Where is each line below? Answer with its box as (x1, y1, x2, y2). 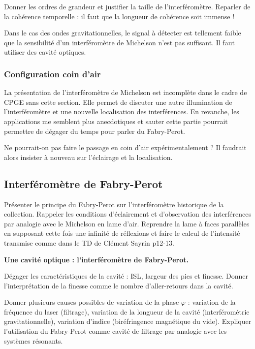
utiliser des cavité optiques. (4, 47, 86, 57)
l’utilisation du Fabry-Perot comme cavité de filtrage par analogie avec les (4, 326, 227, 336)
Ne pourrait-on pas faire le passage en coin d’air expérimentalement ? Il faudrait (4, 142, 247, 153)
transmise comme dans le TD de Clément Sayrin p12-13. (4, 237, 174, 248)
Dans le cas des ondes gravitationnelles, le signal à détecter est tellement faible (4, 28, 241, 38)
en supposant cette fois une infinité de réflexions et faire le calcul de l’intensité (4, 228, 240, 238)
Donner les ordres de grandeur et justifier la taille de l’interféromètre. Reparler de (4, 1, 251, 11)
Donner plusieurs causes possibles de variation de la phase (4, 297, 179, 307)
